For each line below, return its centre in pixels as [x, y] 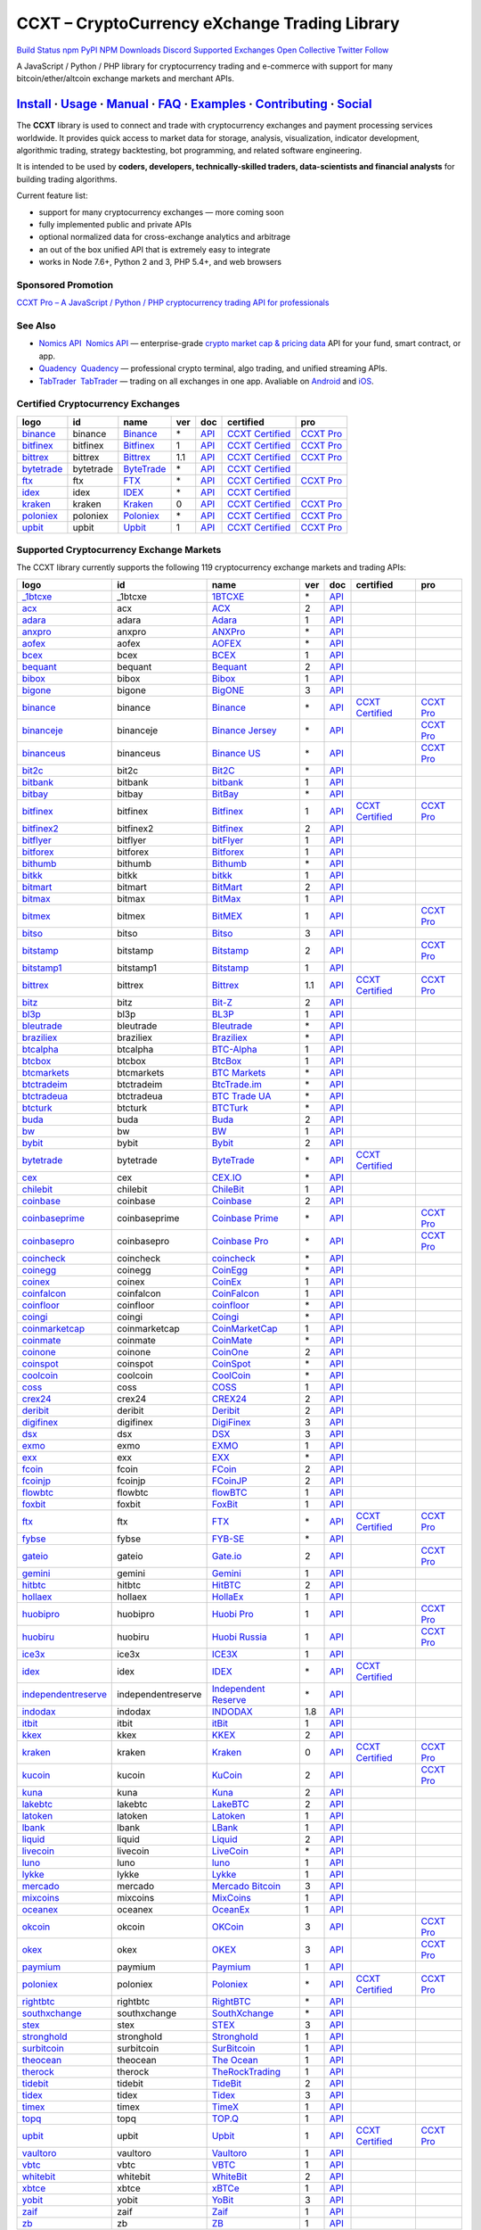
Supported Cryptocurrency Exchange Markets [119, 550]
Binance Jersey [244, 730]
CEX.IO [227, 1177]
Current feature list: [52, 195]
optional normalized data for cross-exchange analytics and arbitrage [165, 237]
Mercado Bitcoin [246, 1886]
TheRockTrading [246, 2071]
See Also [36, 326]
